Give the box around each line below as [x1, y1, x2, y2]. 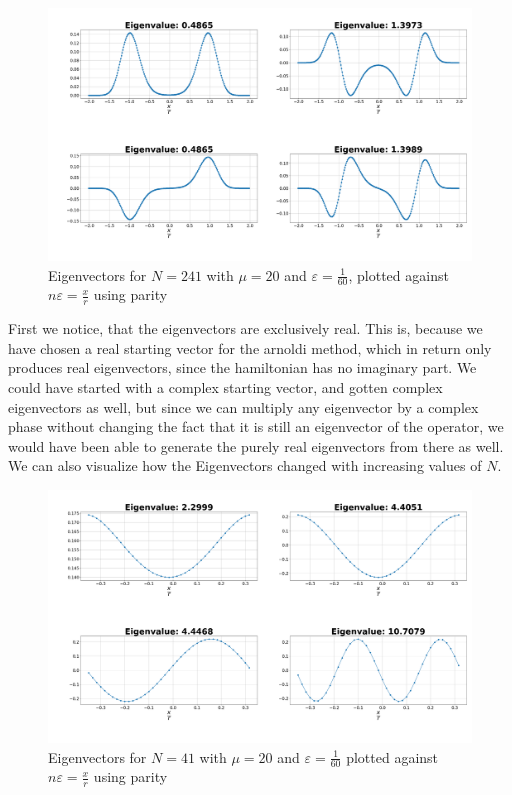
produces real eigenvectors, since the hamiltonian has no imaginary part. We [8, 357, 477, 378]
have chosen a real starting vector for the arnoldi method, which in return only [8, 337, 492, 358]
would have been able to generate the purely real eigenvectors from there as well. [8, 435, 504, 456]
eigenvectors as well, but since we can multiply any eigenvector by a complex [8, 396, 479, 417]
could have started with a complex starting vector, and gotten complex [8, 377, 443, 398]
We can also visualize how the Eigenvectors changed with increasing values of [8, 455, 482, 476]
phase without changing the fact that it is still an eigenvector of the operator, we [8, 416, 504, 437]
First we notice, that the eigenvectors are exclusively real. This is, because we [8, 318, 483, 339]
